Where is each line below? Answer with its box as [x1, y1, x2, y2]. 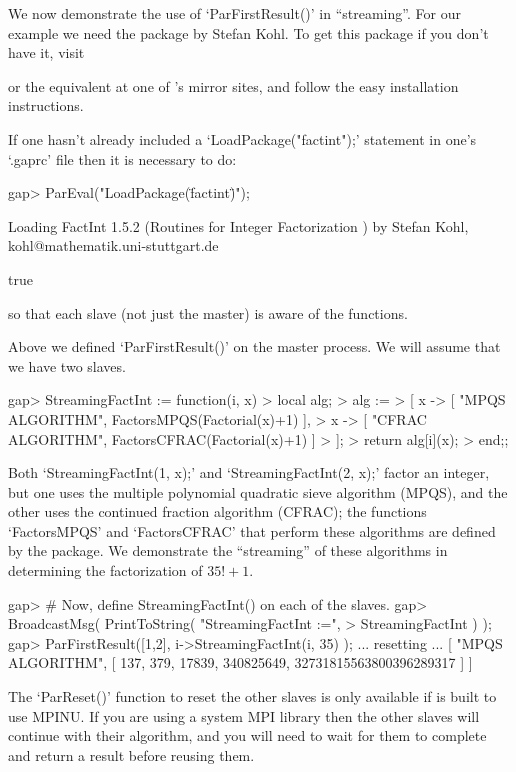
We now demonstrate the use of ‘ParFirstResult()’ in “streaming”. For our [8, 3, 461, 23]
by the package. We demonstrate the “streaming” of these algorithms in [8, 540, 448, 561]
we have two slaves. [8, 355, 126, 376]
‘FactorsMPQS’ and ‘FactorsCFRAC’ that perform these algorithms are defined [8, 520, 496, 541]
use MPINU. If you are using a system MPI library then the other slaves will [8, 705, 480, 726]
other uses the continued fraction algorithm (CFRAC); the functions [8, 501, 427, 522]
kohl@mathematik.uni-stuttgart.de [8, 235, 219, 256]
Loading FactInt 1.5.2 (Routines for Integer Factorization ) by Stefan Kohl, [8, 215, 469, 236]
